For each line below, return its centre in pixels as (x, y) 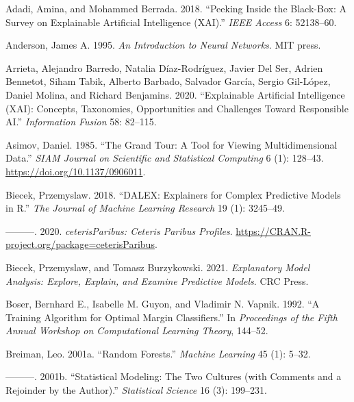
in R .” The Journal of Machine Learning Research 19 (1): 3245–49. (145, 208)
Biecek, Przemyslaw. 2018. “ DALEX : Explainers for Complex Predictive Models (173, 194)
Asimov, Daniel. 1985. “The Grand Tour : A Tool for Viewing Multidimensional (172, 144)
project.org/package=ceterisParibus (80, 244)
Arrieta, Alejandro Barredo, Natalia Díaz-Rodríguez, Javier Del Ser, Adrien (164, 67)
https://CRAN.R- (273, 230)
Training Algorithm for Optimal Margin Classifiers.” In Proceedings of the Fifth (172, 317)
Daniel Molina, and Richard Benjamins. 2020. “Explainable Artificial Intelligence (175, 94)
